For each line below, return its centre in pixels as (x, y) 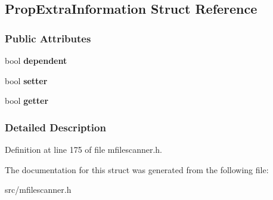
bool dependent (36, 60)
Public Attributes (48, 38)
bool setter (26, 80)
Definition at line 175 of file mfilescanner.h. (83, 149)
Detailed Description (55, 127)
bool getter (27, 101)
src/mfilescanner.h (38, 190)
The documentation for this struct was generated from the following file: (137, 169)
